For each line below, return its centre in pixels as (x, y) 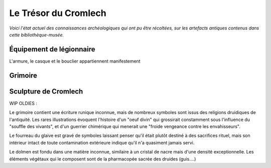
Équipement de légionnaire (52, 49)
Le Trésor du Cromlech (58, 13)
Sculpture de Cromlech (46, 91)
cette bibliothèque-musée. (37, 34)
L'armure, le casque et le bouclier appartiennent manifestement (75, 61)
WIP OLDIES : (23, 103)
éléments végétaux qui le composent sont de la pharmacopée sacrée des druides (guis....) (103, 159)
